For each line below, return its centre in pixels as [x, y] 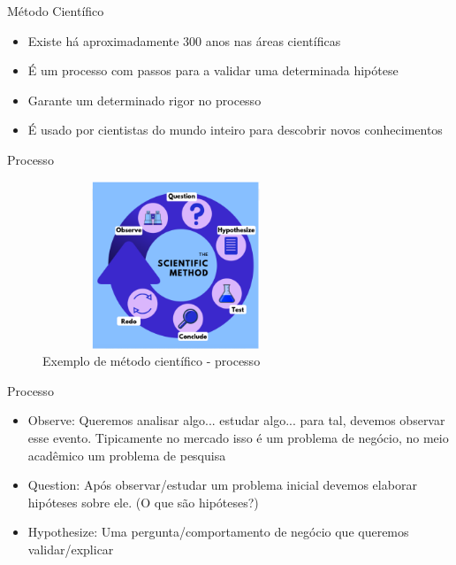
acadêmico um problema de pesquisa [127, 455]
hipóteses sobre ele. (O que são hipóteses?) [143, 502]
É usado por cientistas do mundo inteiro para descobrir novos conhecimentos [235, 130]
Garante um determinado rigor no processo [144, 100]
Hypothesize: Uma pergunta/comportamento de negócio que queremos [218, 532]
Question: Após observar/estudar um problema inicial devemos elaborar [222, 485]
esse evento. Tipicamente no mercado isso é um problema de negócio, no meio [238, 437]
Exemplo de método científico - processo [152, 361]
